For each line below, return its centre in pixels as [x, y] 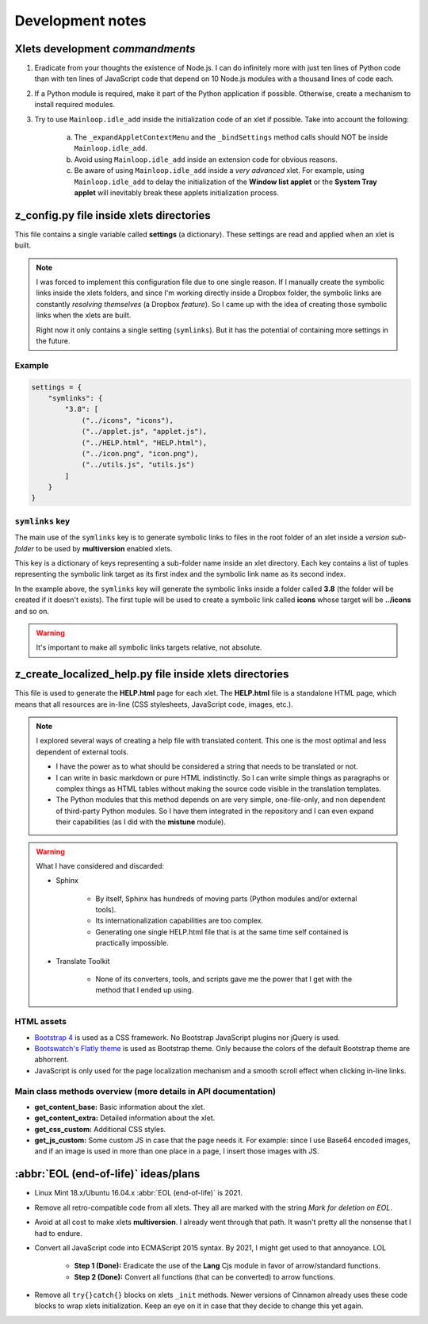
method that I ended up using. [145, 990]
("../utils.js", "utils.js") [138, 465]
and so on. [32, 611]
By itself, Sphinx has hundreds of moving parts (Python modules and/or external [226, 898]
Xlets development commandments [105, 49]
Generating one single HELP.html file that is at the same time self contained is [222, 931]
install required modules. [75, 105]
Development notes [80, 21]
